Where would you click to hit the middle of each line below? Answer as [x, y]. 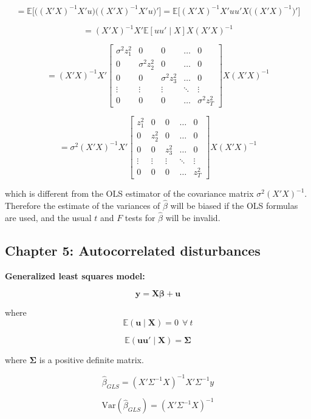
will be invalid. [193, 217]
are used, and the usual [48, 217]
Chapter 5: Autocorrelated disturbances [133, 250]
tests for [140, 217]
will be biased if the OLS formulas [234, 205]
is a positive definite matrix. [91, 359]
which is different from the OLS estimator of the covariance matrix [129, 193]
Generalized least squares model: [75, 275]
